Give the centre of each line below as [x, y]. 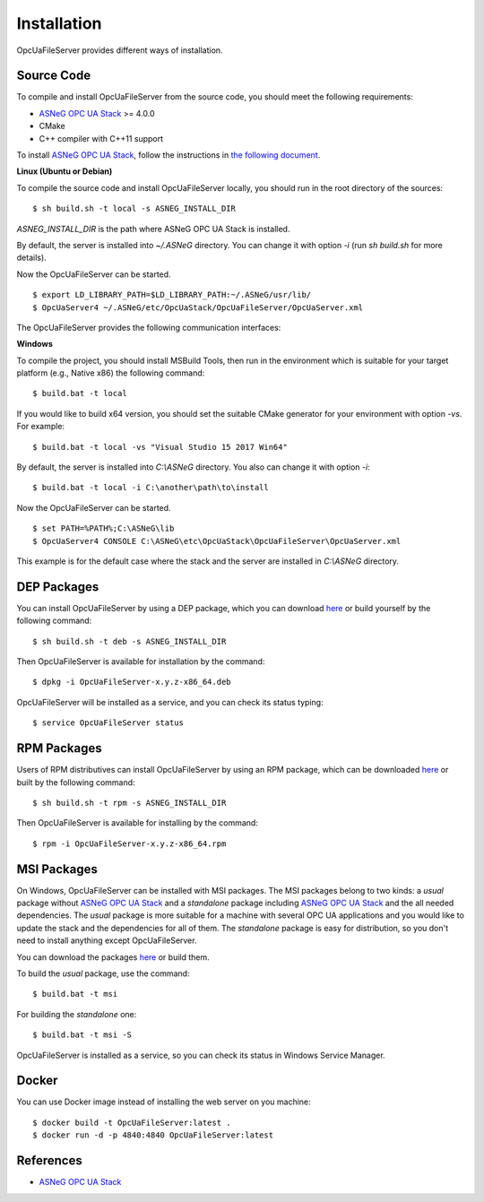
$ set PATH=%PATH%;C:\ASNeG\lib [104, 528]
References [49, 1161]
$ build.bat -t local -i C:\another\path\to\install [151, 488]
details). [31, 258]
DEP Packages [58, 587]
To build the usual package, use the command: [103, 973]
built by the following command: [76, 782]
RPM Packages [59, 748]
